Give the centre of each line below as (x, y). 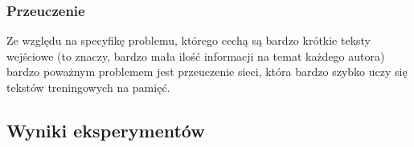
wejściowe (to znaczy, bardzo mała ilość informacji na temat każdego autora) (196, 56)
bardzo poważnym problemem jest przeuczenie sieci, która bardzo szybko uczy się (207, 72)
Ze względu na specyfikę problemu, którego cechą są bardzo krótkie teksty (189, 40)
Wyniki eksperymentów (106, 130)
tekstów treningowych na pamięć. (88, 87)
